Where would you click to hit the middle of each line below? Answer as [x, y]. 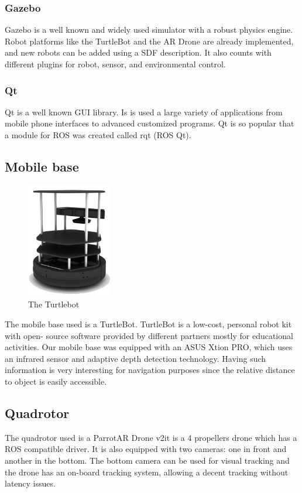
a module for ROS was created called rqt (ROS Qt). [98, 135]
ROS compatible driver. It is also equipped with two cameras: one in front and [146, 449]
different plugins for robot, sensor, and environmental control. [115, 64]
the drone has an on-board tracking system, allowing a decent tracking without [147, 472]
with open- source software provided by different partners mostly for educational [149, 335]
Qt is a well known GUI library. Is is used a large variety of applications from [144, 112]
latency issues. [30, 483]
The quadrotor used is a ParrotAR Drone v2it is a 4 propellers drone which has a [151, 437]
